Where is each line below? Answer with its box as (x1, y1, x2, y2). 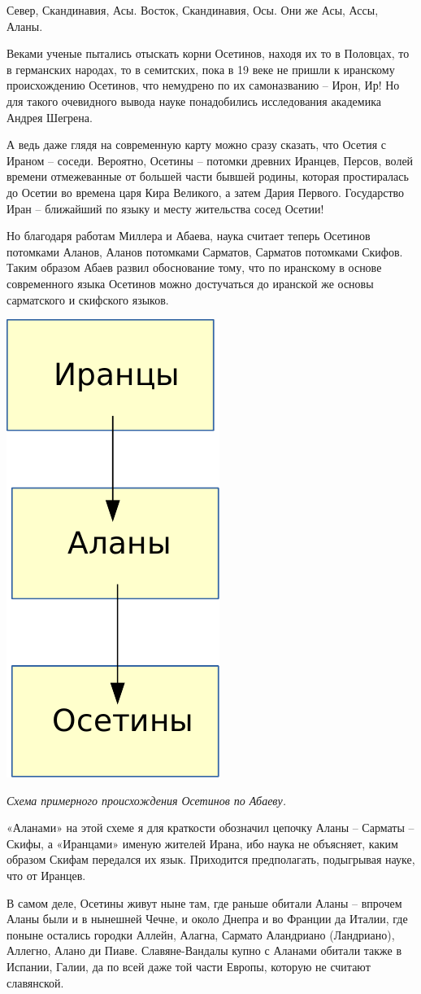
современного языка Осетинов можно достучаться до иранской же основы (7, 274, 374, 291)
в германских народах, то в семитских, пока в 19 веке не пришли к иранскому (7, 60, 395, 77)
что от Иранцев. (7, 867, 86, 884)
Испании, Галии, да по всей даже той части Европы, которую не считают (7, 958, 371, 975)
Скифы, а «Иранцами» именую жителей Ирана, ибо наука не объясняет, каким (7, 834, 398, 852)
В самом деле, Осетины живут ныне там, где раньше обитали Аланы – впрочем (7, 894, 402, 911)
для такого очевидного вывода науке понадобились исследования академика (7, 92, 381, 109)
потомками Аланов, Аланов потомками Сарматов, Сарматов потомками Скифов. (7, 243, 403, 260)
